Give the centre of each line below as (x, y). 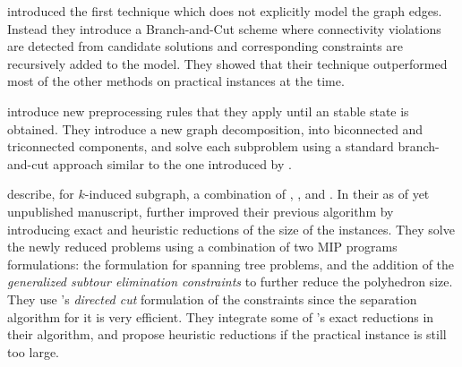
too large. (33, 351)
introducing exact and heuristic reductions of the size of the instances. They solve (231, 229)
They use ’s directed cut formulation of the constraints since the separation (212, 299)
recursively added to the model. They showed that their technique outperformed (227, 63)
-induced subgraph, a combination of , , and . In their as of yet (257, 194)
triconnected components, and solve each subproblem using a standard (201, 146)
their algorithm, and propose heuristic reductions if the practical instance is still (227, 334)
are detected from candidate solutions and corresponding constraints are (205, 46)
